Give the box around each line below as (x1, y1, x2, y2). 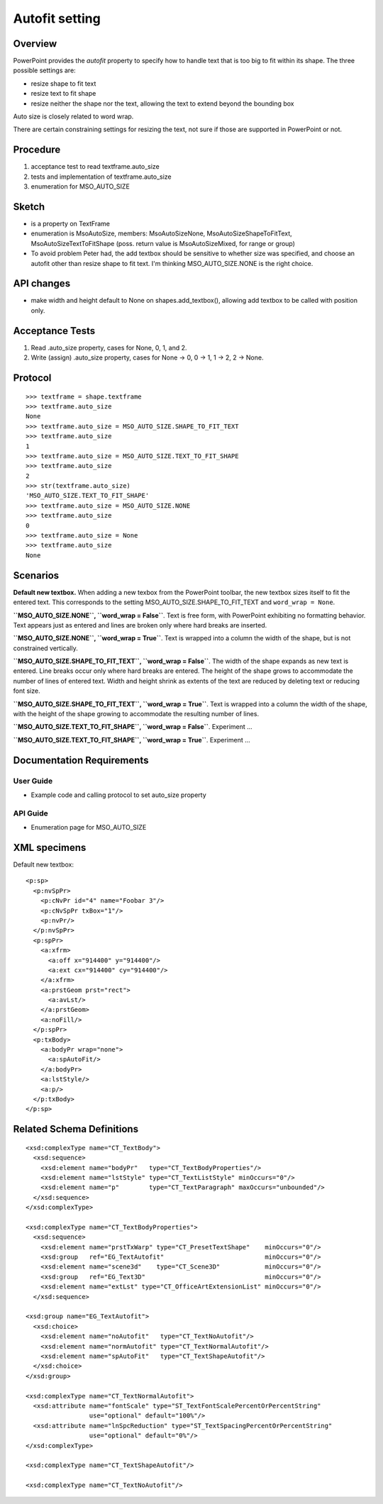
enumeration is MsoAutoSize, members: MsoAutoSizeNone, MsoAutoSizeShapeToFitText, (30, 229, 292, 238)
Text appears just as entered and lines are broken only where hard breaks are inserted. (13, 620, 267, 629)
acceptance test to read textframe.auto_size (30, 162, 160, 171)
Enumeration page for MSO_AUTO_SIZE (30, 823, 147, 832)
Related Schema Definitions (13, 1123, 138, 1135)
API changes (13, 277, 71, 290)
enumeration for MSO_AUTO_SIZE (30, 182, 131, 191)
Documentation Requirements (13, 754, 149, 766)
